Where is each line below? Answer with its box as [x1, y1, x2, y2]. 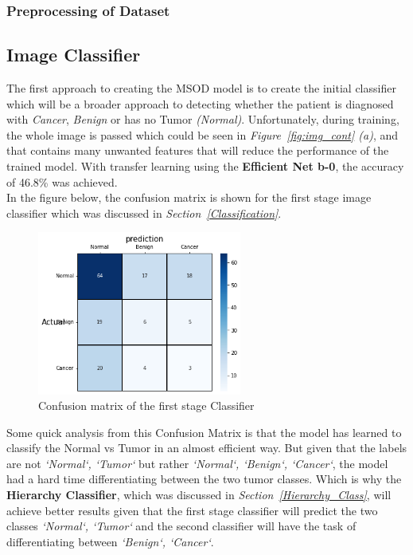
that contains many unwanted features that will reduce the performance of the [6, 142, 389, 159]
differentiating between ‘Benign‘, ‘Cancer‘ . [6, 533, 214, 549]
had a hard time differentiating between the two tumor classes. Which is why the [6, 470, 402, 487]
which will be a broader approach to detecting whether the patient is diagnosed [6, 95, 394, 112]
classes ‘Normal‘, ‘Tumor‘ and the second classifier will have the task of [6, 518, 357, 534]
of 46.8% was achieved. [6, 173, 118, 190]
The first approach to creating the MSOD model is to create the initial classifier [6, 80, 396, 96]
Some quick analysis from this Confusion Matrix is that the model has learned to [6, 423, 402, 440]
